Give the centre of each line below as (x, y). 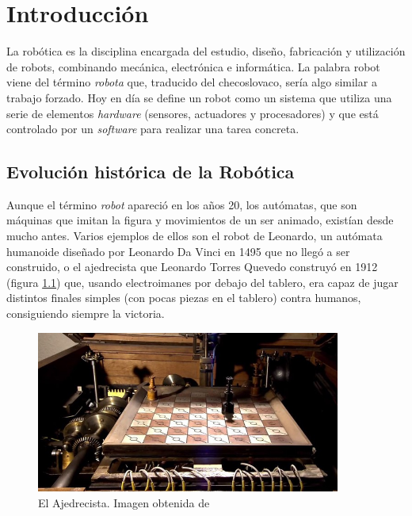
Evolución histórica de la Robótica (151, 172)
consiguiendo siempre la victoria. (86, 313)
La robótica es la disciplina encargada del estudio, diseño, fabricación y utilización (206, 51)
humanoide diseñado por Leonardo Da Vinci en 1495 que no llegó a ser (178, 251)
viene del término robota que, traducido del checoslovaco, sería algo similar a (192, 82)
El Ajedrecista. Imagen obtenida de (124, 502)
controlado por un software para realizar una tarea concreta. (153, 129)
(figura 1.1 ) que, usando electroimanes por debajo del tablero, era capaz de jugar (202, 282)
